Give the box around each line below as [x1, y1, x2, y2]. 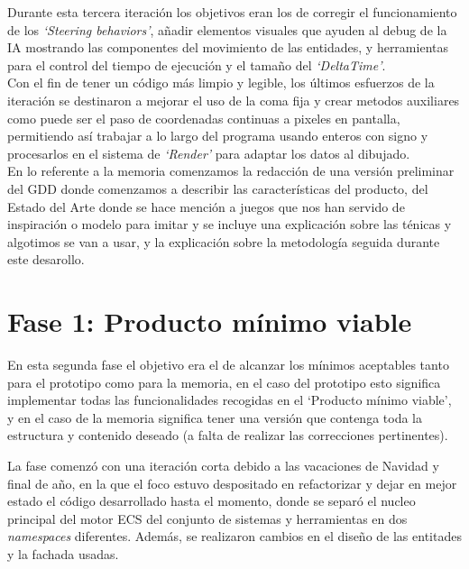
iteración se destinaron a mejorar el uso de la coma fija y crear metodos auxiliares [7, 90, 460, 109]
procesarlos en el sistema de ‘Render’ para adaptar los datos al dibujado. [7, 143, 410, 162]
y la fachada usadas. [7, 544, 119, 563]
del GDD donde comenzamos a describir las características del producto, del [7, 179, 428, 197]
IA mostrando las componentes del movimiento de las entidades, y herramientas [7, 38, 448, 57]
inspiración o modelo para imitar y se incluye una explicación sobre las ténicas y [7, 215, 452, 234]
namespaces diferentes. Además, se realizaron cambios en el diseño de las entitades [7, 527, 462, 546]
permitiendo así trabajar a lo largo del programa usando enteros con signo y [7, 126, 428, 145]
